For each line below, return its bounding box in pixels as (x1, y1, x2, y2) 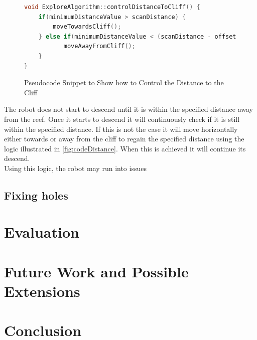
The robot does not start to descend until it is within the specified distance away (4, 104, 253, 114)
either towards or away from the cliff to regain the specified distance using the (4, 133, 244, 144)
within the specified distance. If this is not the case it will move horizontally (4, 123, 238, 134)
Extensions (4, 281, 80, 301)
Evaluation (4, 222, 79, 242)
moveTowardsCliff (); (53, 23, 121, 31)
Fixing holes (4, 187, 68, 203)
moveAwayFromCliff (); (63, 43, 136, 50)
